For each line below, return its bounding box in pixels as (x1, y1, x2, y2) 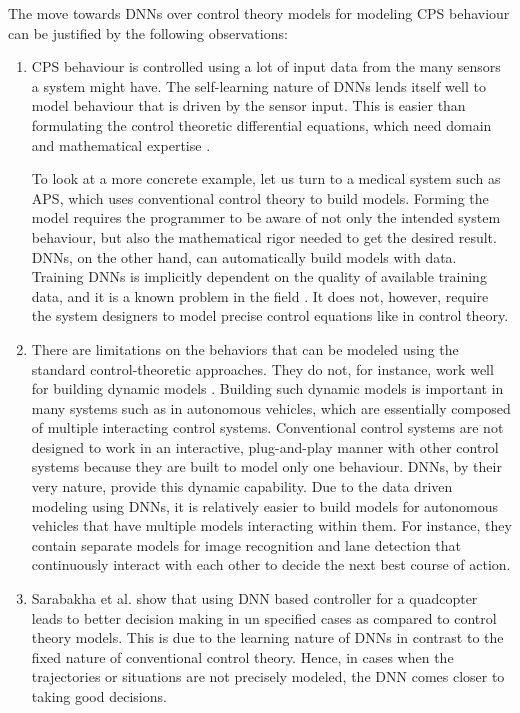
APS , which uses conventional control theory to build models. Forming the (31, 187, 489, 208)
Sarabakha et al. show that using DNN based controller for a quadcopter (31, 588, 478, 609)
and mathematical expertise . (31, 134, 211, 155)
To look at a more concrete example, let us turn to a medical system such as (31, 168, 501, 189)
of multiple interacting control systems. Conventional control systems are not (31, 417, 504, 438)
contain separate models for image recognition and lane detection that (31, 534, 462, 555)
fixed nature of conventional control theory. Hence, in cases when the (31, 646, 454, 667)
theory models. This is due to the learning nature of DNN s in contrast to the (31, 627, 504, 648)
